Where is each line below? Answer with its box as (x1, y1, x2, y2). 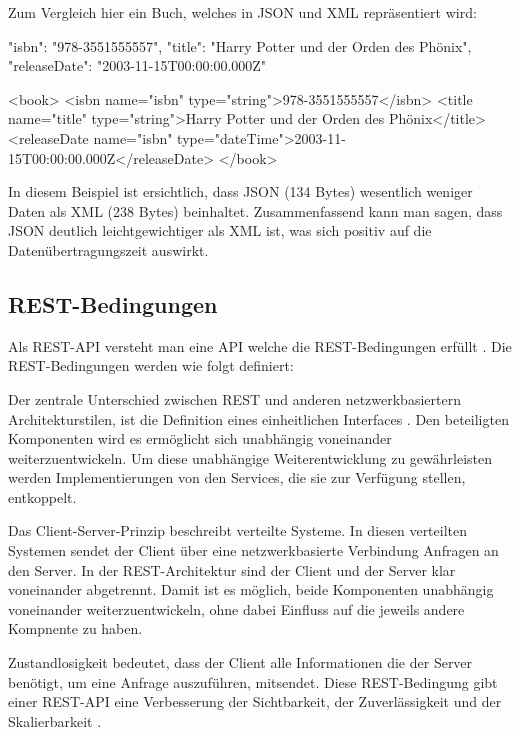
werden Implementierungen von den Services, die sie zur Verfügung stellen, (8, 467, 466, 488)
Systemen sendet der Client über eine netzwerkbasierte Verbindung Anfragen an (8, 540, 499, 561)
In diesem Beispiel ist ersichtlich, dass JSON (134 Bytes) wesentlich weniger (8, 181, 473, 202)
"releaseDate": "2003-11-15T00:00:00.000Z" (8, 55, 267, 76)
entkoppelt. (8, 486, 77, 507)
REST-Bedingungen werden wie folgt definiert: (8, 355, 294, 376)
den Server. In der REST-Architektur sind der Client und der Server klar (8, 559, 456, 580)
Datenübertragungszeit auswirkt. (8, 239, 209, 260)
